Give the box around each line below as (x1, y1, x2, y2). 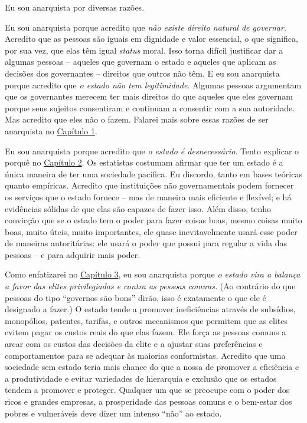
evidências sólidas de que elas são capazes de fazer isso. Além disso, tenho (5, 202, 272, 214)
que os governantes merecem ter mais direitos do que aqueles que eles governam (5, 90, 293, 103)
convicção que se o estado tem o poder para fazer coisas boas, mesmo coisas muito (5, 214, 302, 226)
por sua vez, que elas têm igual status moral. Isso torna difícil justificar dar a (5, 44, 283, 56)
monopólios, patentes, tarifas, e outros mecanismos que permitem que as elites (5, 314, 288, 326)
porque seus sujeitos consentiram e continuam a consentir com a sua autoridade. (5, 101, 295, 114)
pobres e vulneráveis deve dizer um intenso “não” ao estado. (5, 407, 222, 419)
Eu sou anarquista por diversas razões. (5, 1, 145, 13)
